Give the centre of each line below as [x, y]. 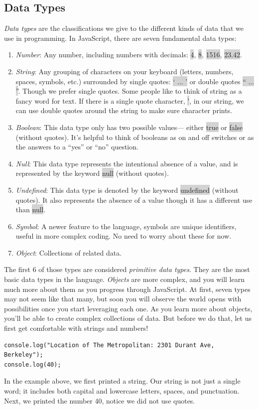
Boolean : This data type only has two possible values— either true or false [129, 127]
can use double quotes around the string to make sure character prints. [124, 110]
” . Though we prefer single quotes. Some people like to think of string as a [129, 91]
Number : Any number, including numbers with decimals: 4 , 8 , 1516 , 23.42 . [129, 55]
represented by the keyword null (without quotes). [92, 173]
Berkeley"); [24, 355]
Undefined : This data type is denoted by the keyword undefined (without [127, 190]
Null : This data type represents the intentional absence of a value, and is [127, 163]
